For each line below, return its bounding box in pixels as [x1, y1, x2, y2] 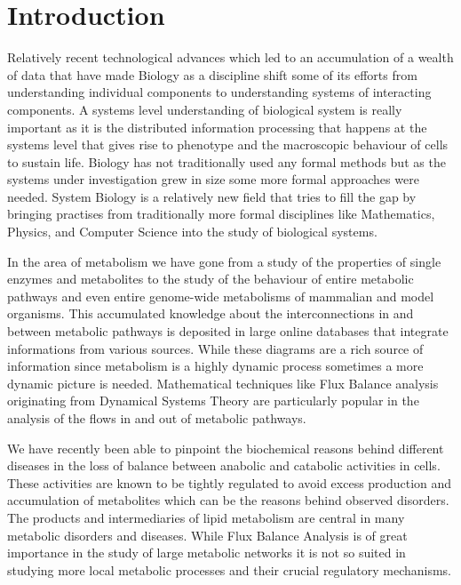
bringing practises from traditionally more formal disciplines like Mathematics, [7, 204, 435, 223]
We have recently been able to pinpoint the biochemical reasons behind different [7, 438, 444, 457]
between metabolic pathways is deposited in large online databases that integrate [7, 322, 449, 341]
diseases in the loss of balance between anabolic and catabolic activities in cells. [7, 456, 441, 475]
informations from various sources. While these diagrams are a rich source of [7, 339, 424, 357]
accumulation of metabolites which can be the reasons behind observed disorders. [7, 491, 449, 509]
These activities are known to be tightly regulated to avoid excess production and [7, 473, 452, 492]
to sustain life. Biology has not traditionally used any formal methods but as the [7, 152, 446, 171]
